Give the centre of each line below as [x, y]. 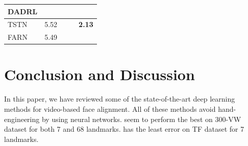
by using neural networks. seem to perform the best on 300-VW [141, 119]
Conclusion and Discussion [100, 74]
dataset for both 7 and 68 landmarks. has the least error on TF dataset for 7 [124, 129]
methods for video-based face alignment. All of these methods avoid [110, 109]
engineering [22, 119]
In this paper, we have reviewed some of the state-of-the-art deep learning [120, 99]
